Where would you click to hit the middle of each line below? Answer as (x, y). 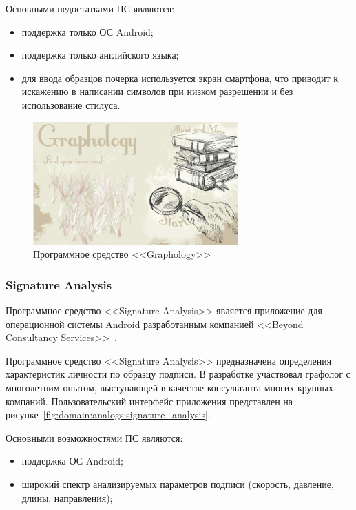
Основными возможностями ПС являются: (94, 437)
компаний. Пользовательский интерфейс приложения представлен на (149, 401)
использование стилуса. (71, 104)
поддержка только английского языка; (100, 55)
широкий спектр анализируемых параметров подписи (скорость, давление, (178, 483)
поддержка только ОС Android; (87, 31)
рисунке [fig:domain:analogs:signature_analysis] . (108, 415)
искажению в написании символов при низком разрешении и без (157, 91)
